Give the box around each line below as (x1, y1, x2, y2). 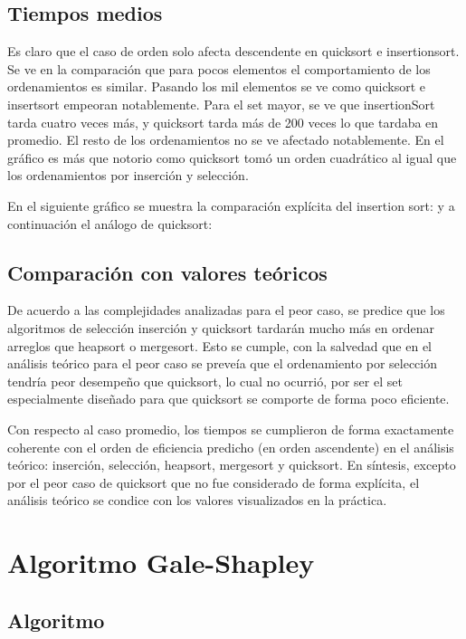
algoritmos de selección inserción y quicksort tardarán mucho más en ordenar (7, 318, 434, 337)
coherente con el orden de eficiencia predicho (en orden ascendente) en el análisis (7, 437, 454, 456)
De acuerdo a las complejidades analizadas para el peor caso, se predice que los (7, 300, 445, 319)
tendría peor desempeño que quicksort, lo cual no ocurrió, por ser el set (7, 371, 403, 390)
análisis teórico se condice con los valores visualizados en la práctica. (7, 491, 387, 510)
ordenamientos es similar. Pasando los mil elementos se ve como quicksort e (7, 77, 426, 96)
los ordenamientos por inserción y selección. (7, 166, 249, 185)
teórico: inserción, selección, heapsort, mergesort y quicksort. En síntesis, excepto (7, 455, 456, 474)
